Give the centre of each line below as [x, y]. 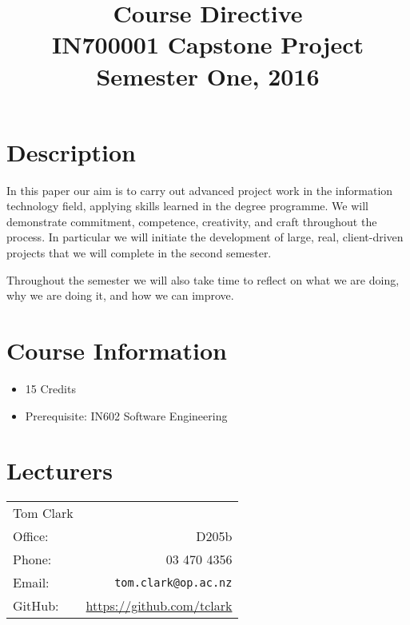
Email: [31, 583]
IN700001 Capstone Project [208, 44]
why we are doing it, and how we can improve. [120, 295]
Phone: [32, 559]
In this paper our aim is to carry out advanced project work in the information [200, 190]
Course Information [117, 350]
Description [72, 151]
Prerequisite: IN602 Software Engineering [126, 415]
